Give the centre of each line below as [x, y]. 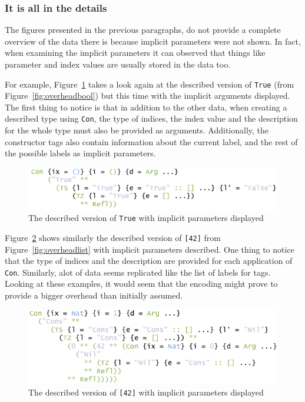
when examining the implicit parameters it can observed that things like [135, 53]
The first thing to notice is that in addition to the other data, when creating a [146, 107]
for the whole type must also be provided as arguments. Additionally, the [137, 130]
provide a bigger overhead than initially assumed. [94, 295]
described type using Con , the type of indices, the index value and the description [151, 118]
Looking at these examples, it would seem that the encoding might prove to [141, 284]
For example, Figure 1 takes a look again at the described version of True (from [150, 84]
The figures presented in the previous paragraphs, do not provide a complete [143, 30]
